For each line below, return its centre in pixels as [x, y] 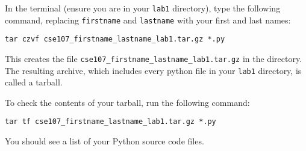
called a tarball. [34, 82]
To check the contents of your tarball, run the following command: [127, 102]
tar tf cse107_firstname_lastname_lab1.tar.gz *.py [111, 122]
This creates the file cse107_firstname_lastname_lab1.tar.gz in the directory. [154, 58]
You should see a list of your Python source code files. [105, 141]
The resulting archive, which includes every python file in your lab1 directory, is [153, 70]
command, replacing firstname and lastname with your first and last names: [148, 20]
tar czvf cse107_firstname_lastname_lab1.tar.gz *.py [115, 39]
